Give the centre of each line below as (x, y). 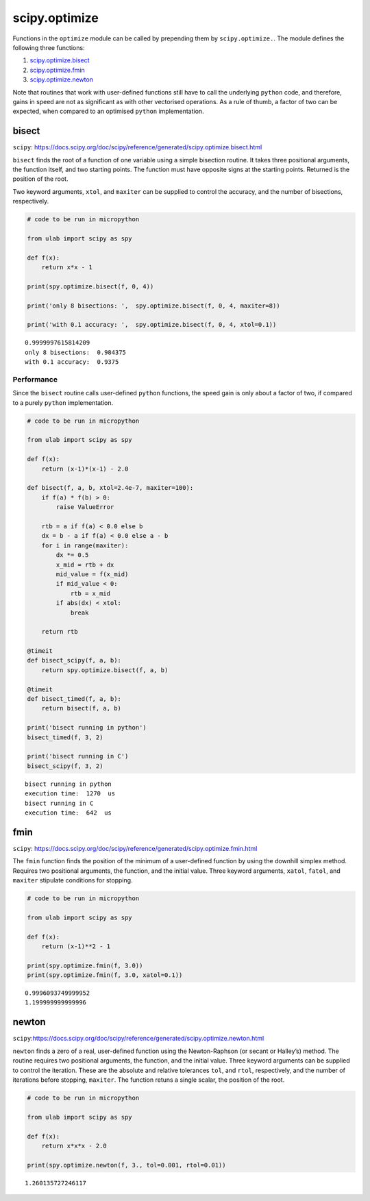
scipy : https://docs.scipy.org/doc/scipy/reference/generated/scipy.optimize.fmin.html (135, 848)
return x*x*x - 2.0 (74, 1146)
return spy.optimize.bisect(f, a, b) (105, 670)
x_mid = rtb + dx (85, 565)
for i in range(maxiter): (85, 545)
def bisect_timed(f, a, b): (74, 699)
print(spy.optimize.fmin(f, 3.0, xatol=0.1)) (105, 975)
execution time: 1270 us (70, 794)
